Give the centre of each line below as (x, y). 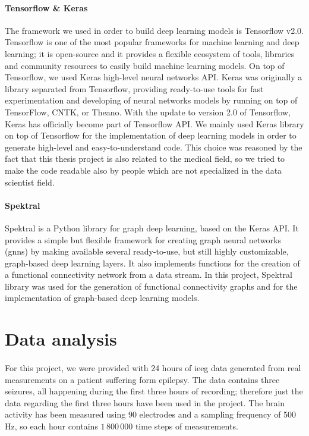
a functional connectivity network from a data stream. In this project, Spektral (149, 275)
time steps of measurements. (187, 426)
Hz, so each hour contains (51, 426)
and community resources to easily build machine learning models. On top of (145, 65)
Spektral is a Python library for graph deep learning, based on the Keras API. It (152, 228)
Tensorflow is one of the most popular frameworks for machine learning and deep (152, 42)
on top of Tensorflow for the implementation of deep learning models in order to (151, 135)
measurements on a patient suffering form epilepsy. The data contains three (142, 379)
